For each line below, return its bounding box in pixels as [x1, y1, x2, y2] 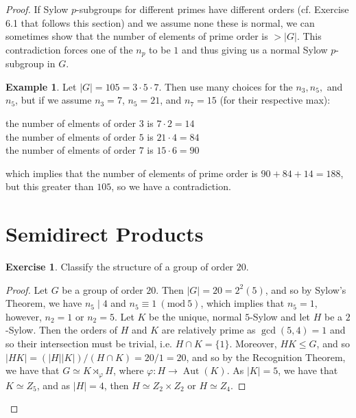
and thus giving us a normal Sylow [181, 42, 328, 56]
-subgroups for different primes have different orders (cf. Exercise [76, 2, 349, 16]
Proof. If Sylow [5, 2, 69, 16]
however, [5, 309, 42, 323]
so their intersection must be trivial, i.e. [5, 336, 173, 351]
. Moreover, [229, 336, 277, 351]
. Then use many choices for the [158, 79, 293, 93]
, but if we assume [15, 93, 92, 107]
